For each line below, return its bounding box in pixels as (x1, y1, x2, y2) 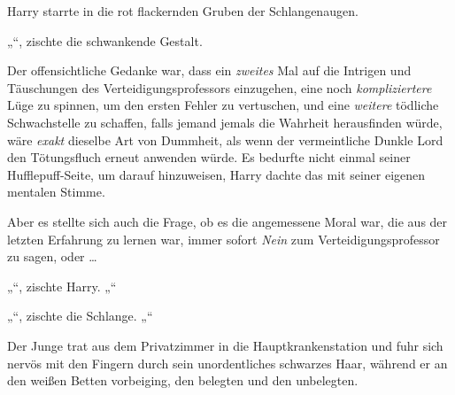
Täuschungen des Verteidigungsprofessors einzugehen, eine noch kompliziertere (7, 78, 432, 97)
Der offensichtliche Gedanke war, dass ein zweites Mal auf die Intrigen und (7, 61, 412, 80)
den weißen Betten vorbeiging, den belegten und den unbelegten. (7, 371, 359, 390)
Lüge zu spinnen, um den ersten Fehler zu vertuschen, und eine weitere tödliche (7, 96, 439, 114)
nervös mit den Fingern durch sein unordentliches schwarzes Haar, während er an (7, 353, 448, 372)
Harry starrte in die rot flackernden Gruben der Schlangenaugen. (7, 2, 359, 19)
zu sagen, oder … (7, 247, 97, 266)
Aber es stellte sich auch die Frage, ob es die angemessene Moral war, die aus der (7, 212, 448, 230)
